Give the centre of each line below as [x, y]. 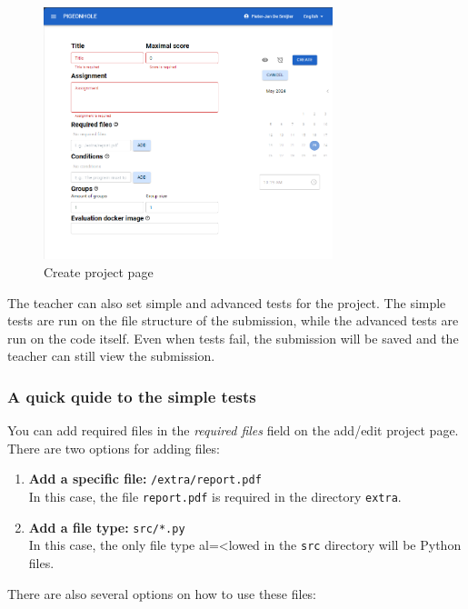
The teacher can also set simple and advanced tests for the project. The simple [227, 302]
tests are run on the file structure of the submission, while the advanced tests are [233, 320]
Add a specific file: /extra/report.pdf [145, 479]
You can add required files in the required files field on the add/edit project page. [233, 430]
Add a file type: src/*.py [107, 527]
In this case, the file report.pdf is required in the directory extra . [215, 496]
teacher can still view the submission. [111, 356]
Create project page [99, 271]
